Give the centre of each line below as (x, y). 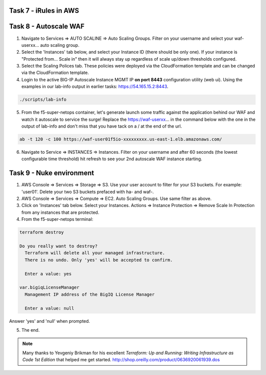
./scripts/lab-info (43, 100)
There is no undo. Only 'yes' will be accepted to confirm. (99, 260)
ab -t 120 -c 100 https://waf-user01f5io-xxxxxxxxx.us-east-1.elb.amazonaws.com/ (121, 139)
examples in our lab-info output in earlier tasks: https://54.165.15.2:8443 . (95, 87)
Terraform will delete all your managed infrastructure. (95, 253)
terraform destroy (42, 232)
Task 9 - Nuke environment (52, 173)
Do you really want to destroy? (59, 246)
